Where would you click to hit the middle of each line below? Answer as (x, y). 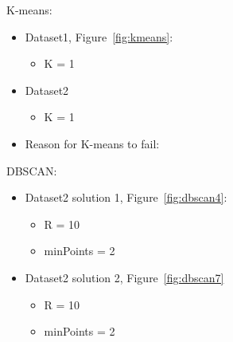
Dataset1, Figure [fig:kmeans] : (99, 36)
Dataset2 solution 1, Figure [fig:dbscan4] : (126, 197)
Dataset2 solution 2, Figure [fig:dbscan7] (124, 277)
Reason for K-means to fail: (92, 143)
